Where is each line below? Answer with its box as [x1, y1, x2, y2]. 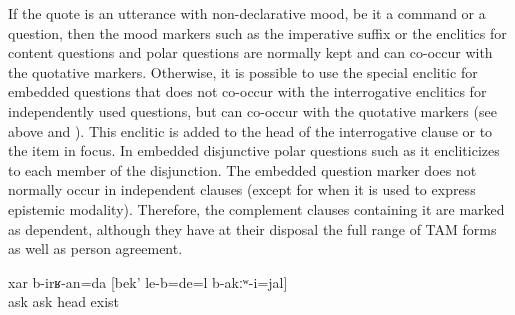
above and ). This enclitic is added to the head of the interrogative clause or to [8, 120, 493, 141]
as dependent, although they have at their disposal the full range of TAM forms [8, 218, 497, 239]
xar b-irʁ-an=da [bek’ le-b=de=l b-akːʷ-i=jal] [8, 271, 288, 292]
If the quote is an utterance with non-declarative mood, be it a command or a [8, 3, 486, 23]
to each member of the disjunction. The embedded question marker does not [8, 159, 477, 180]
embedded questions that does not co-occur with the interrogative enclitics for [8, 81, 487, 102]
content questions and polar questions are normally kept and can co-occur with [8, 42, 493, 63]
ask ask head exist [8, 291, 120, 312]
